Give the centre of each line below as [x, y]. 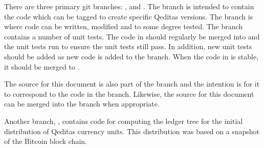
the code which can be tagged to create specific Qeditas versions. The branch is [129, 16]
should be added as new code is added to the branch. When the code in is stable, [131, 56]
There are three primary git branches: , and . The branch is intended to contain [129, 6]
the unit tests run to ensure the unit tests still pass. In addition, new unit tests [128, 46]
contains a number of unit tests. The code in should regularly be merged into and [132, 36]
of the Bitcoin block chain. [46, 141]
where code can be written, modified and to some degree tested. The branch [124, 26]
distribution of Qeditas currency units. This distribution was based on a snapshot [132, 131]
